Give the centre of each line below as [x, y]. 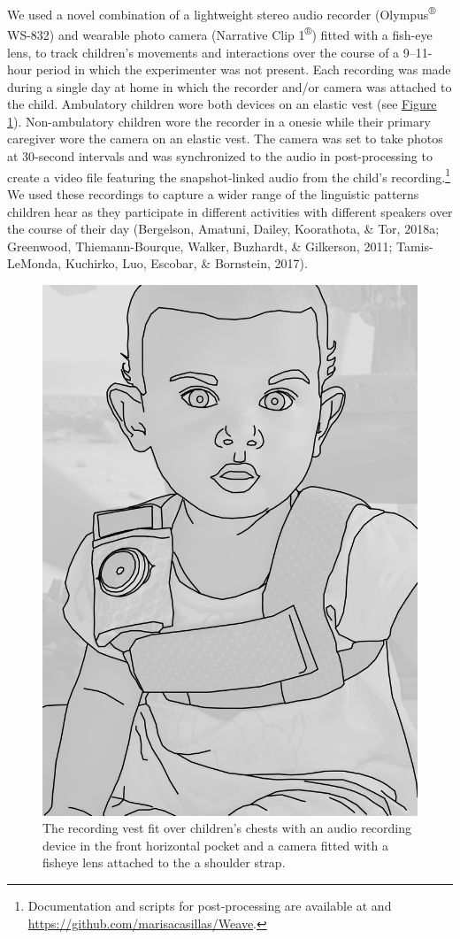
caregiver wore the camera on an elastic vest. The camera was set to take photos [225, 139]
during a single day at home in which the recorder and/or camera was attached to [230, 86]
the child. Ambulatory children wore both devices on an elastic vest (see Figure [222, 104]
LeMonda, [34, 263]
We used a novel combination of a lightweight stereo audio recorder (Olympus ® [222, 13]
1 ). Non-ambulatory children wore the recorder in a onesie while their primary [219, 121]
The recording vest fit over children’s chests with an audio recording [227, 828]
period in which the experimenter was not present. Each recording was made [243, 69]
